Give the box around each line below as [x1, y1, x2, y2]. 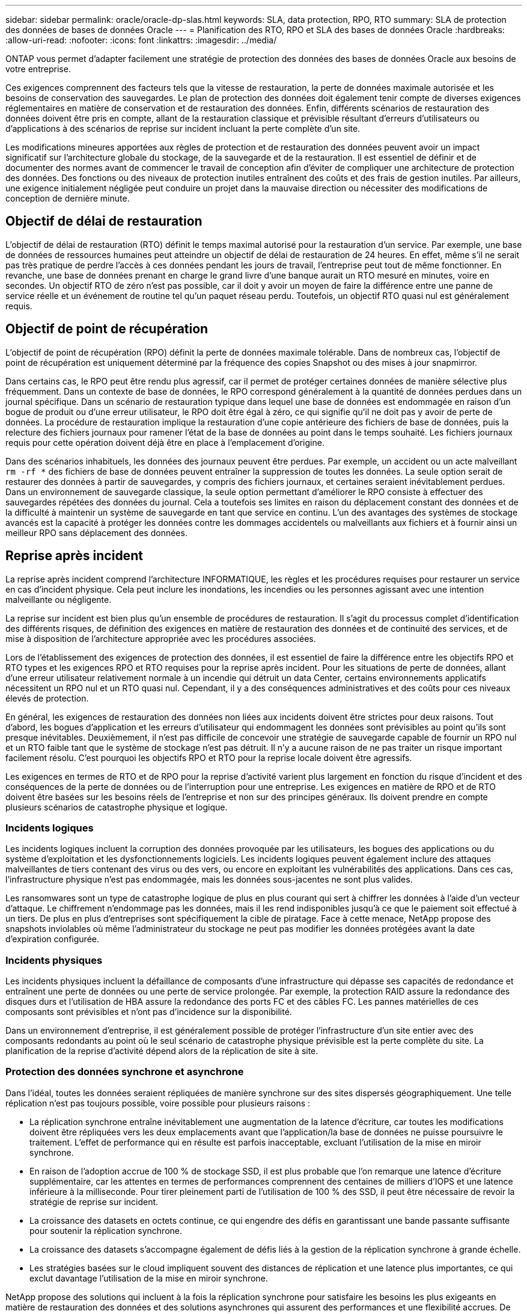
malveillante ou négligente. [5, 594, 112, 605]
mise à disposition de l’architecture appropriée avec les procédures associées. [5, 633, 316, 644]
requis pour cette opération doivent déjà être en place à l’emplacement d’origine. [5, 437, 324, 448]
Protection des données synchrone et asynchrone [5, 1066, 244, 1078]
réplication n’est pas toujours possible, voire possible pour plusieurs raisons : [5, 1097, 311, 1108]
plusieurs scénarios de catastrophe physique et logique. [5, 801, 228, 812]
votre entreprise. [5, 64, 71, 74]
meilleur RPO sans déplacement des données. [5, 527, 187, 538]
